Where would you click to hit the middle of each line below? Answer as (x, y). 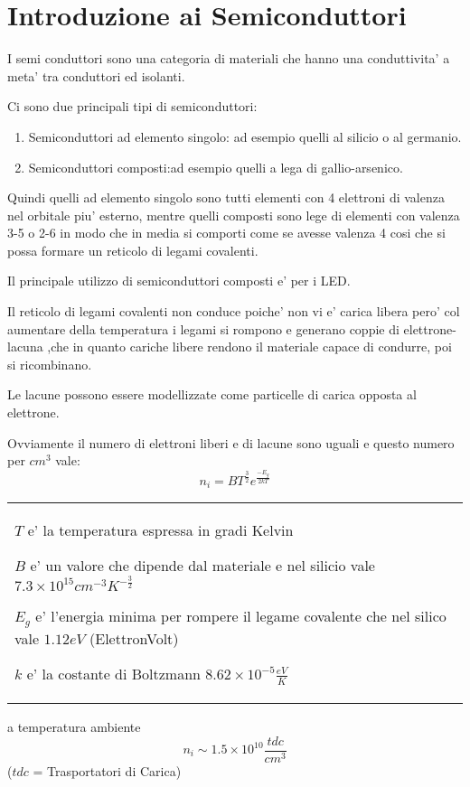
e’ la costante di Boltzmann (113, 674)
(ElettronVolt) (134, 639)
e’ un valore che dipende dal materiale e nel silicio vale (202, 566)
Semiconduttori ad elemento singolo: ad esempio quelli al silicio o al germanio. (245, 136)
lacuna (25, 347)
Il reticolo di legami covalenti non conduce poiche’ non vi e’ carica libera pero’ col (234, 311)
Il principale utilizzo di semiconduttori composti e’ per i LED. (179, 281)
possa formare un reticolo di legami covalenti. (133, 250)
